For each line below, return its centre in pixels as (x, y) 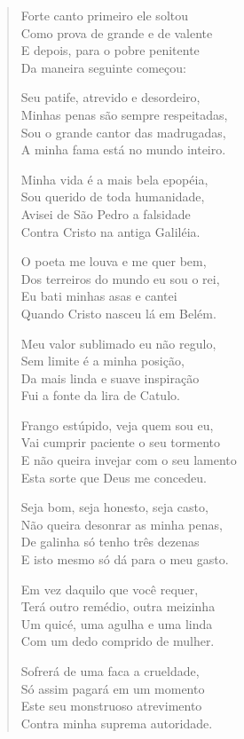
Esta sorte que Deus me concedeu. (114, 477)
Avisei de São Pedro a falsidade (106, 213)
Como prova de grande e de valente (117, 32)
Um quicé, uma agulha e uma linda (117, 623)
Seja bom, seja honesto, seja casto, (114, 507)
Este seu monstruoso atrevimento (111, 706)
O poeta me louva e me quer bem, (114, 261)
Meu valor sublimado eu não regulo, (118, 343)
